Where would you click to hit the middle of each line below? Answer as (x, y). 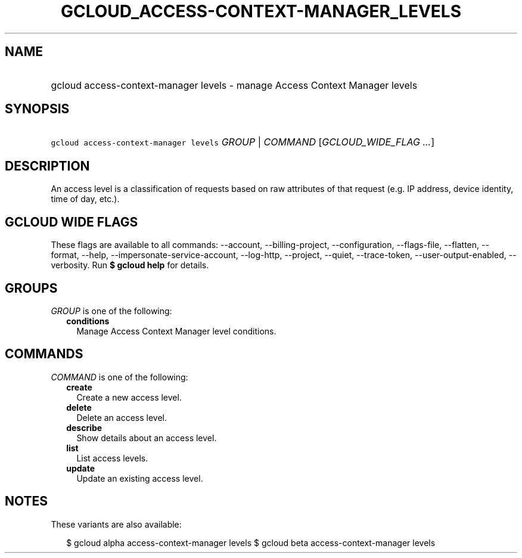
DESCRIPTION (47, 166)
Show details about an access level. (147, 438)
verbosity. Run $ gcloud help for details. (130, 265)
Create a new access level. (129, 397)
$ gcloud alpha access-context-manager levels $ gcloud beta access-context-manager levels (251, 542)
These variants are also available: (116, 524)
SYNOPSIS (37, 109)
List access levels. (112, 458)
